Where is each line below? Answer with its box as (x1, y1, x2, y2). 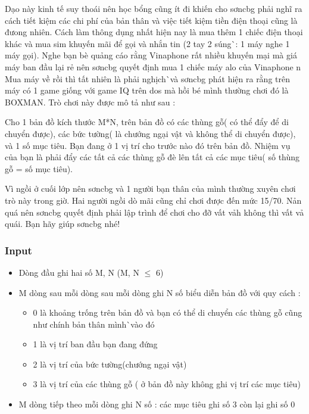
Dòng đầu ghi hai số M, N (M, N (18, 266, 139, 278)
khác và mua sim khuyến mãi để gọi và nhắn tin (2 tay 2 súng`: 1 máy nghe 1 (5, 37, 290, 49)
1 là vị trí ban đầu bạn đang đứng (33, 338, 158, 350)
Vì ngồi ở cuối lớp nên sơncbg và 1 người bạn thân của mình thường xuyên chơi (5, 182, 296, 195)
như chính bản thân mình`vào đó (33, 317, 155, 330)
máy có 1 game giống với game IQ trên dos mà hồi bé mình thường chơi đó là (5, 84, 289, 97)
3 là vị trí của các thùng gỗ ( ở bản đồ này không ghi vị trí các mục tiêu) (33, 378, 301, 390)
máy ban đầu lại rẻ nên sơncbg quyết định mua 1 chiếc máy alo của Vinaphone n (5, 60, 301, 73)
